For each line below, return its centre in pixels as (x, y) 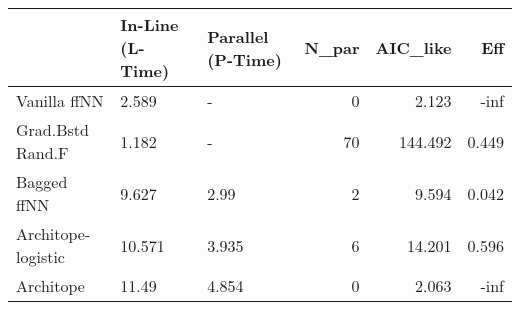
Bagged (42, 181)
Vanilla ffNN (60, 100)
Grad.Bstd (52, 129)
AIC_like (413, 47)
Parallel (238, 36)
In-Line (149, 24)
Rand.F (42, 152)
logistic (40, 256)
